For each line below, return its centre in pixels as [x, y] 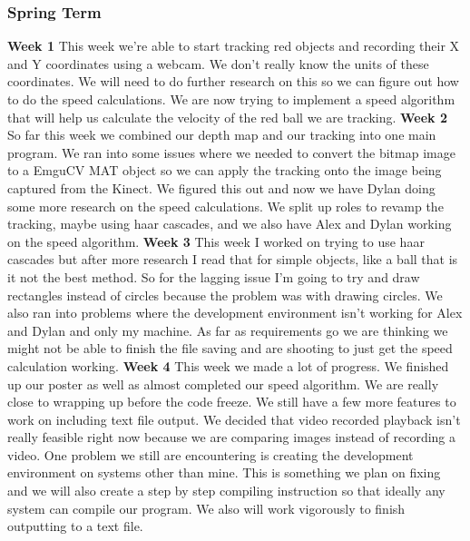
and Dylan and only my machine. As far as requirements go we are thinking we [228, 330]
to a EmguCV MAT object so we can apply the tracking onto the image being [225, 170]
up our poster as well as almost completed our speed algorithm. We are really [223, 384]
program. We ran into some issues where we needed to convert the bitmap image [231, 152]
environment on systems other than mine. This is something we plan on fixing [224, 472]
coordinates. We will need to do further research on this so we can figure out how [233, 81]
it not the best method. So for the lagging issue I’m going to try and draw [214, 276]
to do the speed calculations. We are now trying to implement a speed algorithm [231, 99]
